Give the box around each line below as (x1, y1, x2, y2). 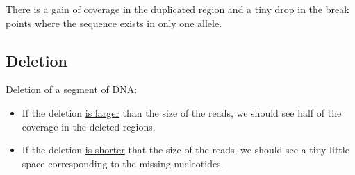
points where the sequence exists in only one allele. (6, 15, 222, 30)
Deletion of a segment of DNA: (6, 82, 138, 97)
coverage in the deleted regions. (22, 119, 156, 133)
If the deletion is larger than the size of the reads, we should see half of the (22, 105, 342, 119)
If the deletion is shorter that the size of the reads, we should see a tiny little (22, 142, 349, 157)
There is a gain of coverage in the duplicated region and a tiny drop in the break (6, 2, 349, 16)
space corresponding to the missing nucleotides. (22, 156, 224, 170)
